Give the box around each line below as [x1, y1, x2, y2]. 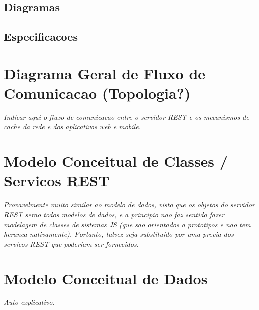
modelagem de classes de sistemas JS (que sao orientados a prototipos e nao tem [4, 219, 251, 229]
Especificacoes [4, 29, 78, 44]
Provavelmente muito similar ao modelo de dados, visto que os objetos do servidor [4, 199, 255, 210]
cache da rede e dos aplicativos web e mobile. [4, 121, 141, 132]
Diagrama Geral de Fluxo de [4, 63, 206, 83]
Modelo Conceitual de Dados [4, 268, 208, 288]
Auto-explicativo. [4, 297, 55, 307]
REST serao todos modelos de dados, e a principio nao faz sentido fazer [4, 209, 225, 219]
